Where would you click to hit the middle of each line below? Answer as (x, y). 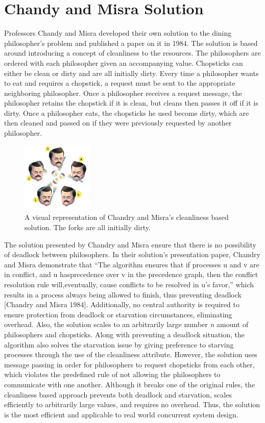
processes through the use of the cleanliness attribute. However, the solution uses (131, 354)
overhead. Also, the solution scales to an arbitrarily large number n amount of (126, 324)
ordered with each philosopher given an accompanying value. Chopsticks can (124, 63)
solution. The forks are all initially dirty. (88, 227)
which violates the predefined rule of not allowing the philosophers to (112, 374)
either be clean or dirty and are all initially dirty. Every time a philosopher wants (131, 73)
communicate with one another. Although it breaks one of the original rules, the (130, 384)
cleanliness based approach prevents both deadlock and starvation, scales (118, 394)
